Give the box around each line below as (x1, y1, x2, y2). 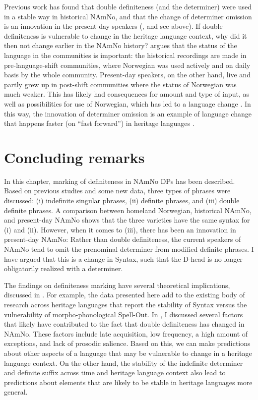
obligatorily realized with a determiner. (4, 263, 123, 274)
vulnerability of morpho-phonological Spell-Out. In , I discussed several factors (4, 309, 243, 319)
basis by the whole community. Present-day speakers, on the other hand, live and (4, 69, 251, 80)
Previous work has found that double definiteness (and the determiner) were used (4, 1, 252, 11)
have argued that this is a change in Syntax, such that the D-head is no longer (4, 253, 243, 264)
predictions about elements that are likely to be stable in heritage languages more (4, 377, 253, 387)
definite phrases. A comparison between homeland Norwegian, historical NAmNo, (4, 205, 252, 215)
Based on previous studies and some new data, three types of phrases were (4, 185, 231, 196)
